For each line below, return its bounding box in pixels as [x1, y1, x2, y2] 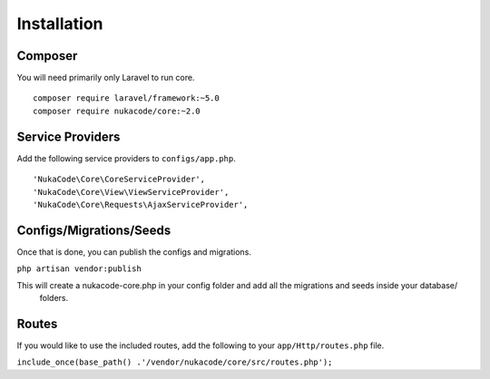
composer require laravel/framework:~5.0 [33, 93, 220, 103]
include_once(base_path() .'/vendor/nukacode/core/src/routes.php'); [16, 357, 333, 367]
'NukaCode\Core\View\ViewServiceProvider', [33, 187, 230, 197]
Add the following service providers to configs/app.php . [16, 152, 236, 163]
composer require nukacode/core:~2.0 [33, 105, 201, 116]
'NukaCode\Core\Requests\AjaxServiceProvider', [33, 199, 249, 209]
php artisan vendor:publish [16, 264, 142, 274]
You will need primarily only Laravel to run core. [16, 73, 195, 83]
